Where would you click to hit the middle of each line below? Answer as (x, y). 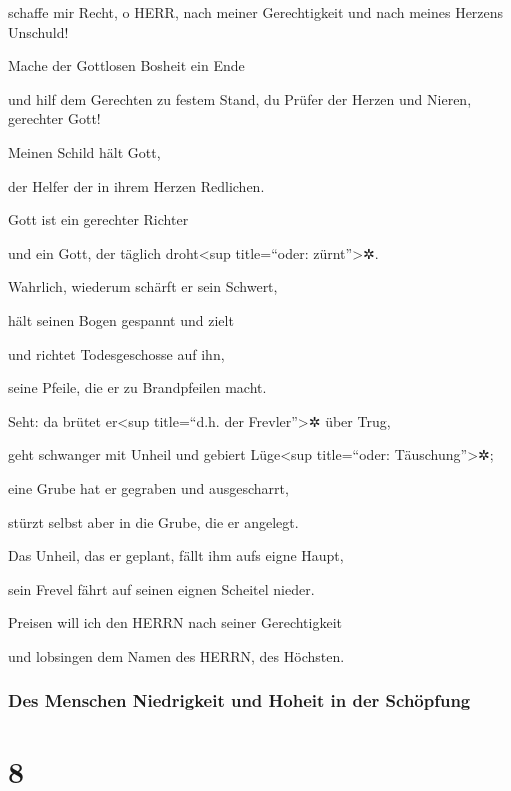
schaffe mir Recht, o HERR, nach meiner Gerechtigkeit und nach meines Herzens (256, 12)
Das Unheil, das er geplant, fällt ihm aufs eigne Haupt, (176, 555)
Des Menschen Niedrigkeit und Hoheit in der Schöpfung (239, 700)
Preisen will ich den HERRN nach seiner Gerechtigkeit (175, 622)
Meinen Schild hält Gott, (84, 151)
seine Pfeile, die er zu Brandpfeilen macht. (137, 387)
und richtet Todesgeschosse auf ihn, (116, 353)
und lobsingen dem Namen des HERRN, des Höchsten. (176, 655)
